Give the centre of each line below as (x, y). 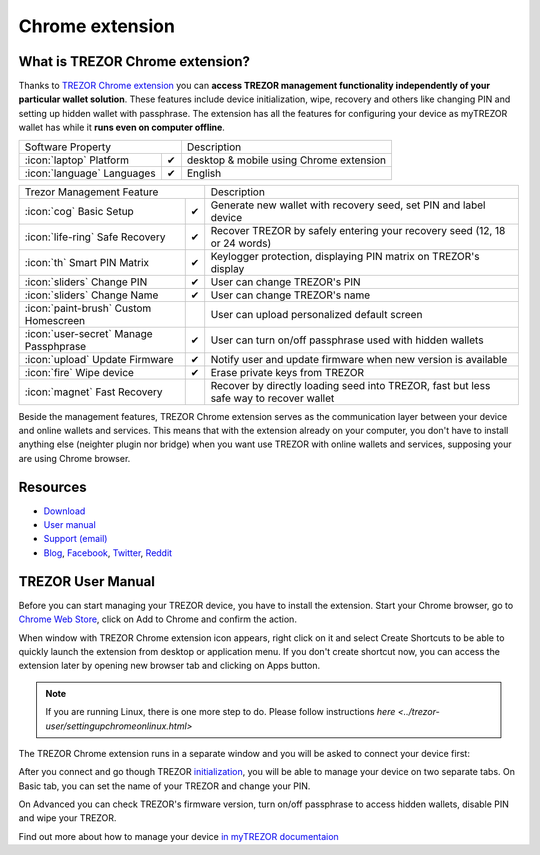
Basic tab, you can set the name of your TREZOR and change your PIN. (164, 786)
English (204, 173)
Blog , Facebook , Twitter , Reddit (108, 552)
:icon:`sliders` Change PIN (86, 282)
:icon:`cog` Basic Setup (79, 211)
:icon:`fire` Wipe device (79, 372)
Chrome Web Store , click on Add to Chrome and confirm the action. (157, 619)
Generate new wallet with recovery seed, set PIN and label (348, 205)
